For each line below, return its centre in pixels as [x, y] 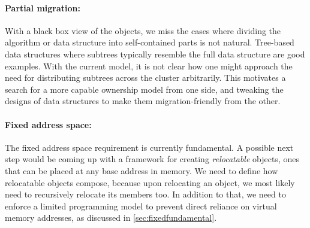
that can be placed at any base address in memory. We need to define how [142, 170]
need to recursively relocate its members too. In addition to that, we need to [145, 194]
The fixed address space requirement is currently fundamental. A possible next [149, 147]
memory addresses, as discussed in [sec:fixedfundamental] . [111, 218]
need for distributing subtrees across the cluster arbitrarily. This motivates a [145, 77]
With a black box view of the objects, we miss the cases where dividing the [143, 30]
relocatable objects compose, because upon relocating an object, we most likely [150, 182]
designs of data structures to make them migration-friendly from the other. [143, 101]
